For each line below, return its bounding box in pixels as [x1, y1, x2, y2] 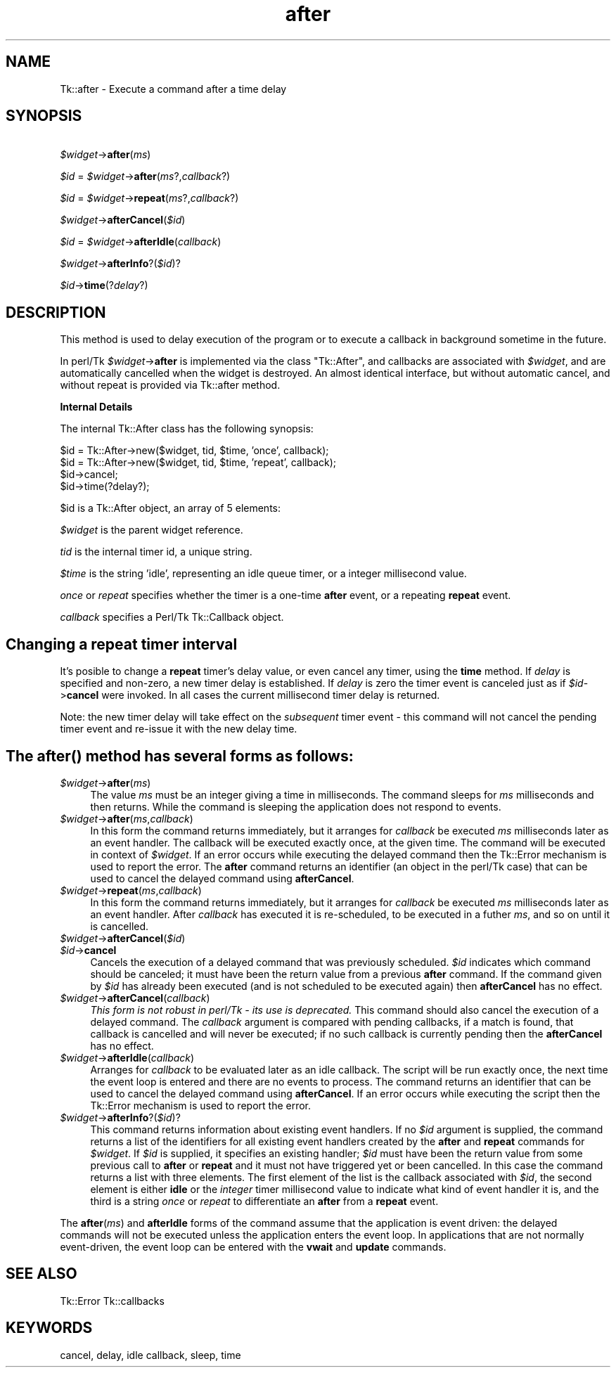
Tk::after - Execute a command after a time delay [60, 82, 287, 95]
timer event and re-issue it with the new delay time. [60, 723, 297, 735]
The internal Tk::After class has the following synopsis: [60, 423, 314, 435]
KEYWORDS [6, 1319, 93, 1337]
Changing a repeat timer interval [6, 635, 238, 653]
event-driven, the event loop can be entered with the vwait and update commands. [60, 1240, 447, 1253]
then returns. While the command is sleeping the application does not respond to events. [90, 800, 501, 813]
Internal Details [60, 401, 133, 413]
